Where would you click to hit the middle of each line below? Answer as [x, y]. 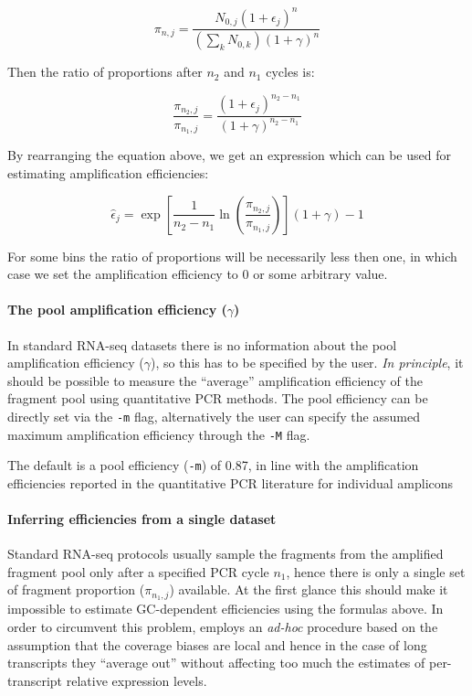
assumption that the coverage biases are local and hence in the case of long [217, 644]
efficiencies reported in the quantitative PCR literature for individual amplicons [231, 482]
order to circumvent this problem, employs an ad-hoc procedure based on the [223, 626]
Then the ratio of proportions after [105, 72]
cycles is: [290, 72]
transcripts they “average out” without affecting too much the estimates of [216, 663]
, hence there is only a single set [376, 571]
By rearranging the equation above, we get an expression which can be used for [229, 155]
